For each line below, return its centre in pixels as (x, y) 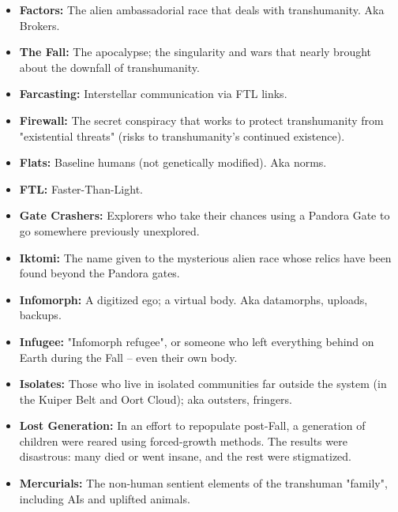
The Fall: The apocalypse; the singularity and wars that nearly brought (195, 52)
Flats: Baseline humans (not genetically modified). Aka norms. (173, 162)
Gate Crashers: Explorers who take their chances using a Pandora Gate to (205, 215)
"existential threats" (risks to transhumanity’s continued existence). (182, 136)
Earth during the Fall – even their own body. (128, 357)
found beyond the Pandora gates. (99, 273)
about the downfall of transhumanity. (109, 67)
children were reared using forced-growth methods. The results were (183, 440)
